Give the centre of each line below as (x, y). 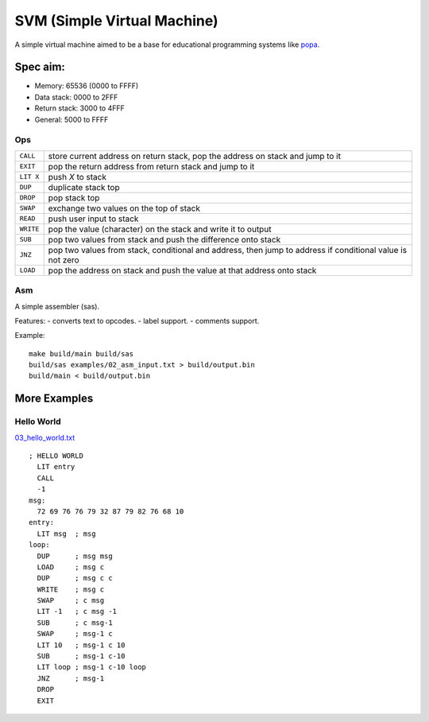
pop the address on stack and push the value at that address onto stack (182, 270)
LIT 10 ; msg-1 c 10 (81, 645)
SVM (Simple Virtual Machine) (116, 21)
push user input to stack (93, 219)
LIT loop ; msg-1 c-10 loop (92, 667)
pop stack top (74, 197)
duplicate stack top (84, 187)
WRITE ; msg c (71, 589)
